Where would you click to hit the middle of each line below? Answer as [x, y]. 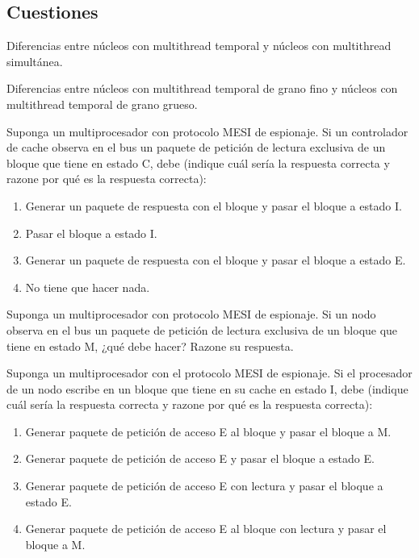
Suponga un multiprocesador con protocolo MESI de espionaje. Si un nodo [191, 314]
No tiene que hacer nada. [88, 287]
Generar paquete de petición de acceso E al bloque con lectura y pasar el [206, 529]
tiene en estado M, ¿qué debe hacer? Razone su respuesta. [150, 346]
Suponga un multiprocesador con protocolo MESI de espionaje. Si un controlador [207, 131]
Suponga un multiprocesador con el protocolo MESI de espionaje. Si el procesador [209, 373]
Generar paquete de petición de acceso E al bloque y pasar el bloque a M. [208, 431]
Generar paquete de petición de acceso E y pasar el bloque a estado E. [200, 458]
